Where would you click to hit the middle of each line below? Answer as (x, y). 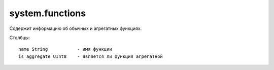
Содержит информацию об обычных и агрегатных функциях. (76, 28)
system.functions (48, 13)
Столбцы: (20, 38)
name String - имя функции (65, 49)
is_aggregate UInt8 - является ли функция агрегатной (91, 56)
